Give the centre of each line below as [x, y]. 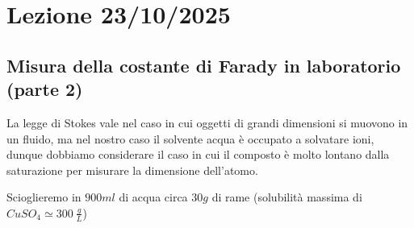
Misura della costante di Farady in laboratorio [204, 65]
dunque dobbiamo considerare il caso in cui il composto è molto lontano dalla [198, 154]
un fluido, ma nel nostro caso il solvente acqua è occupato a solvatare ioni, [190, 138]
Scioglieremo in [44, 197]
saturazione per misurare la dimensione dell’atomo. [132, 170]
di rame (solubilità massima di [287, 197]
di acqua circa [153, 197]
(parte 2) [45, 89]
